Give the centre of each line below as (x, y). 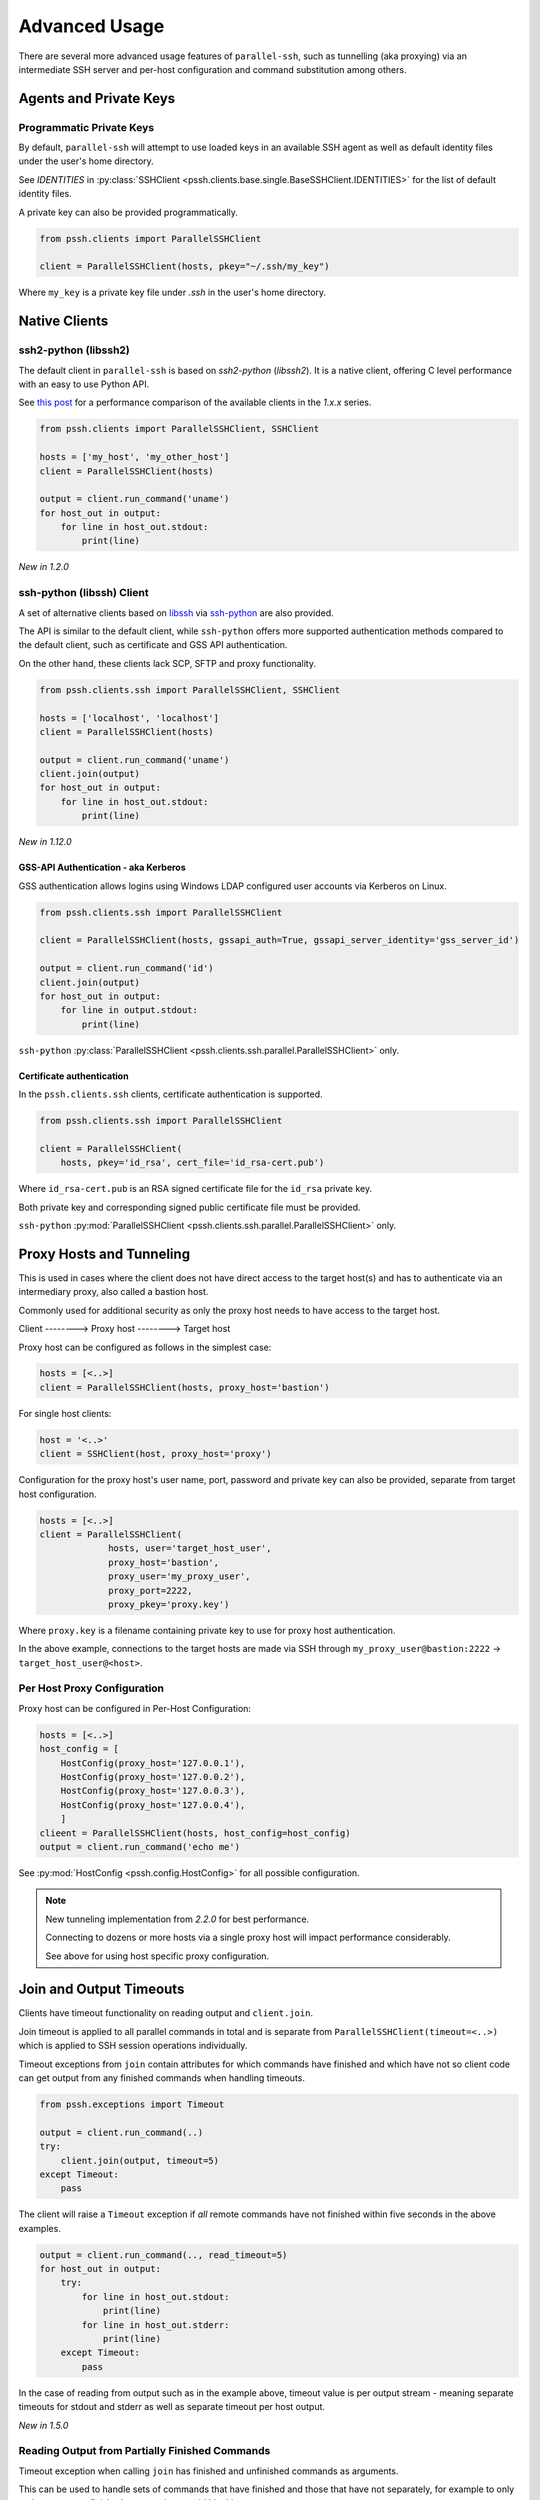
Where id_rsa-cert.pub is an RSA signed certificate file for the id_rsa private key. (195, 1189)
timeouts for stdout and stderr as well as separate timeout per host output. (171, 2407)
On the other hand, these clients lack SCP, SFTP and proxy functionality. (167, 663)
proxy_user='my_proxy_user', (179, 1576)
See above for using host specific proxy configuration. (157, 1956)
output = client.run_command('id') (126, 968)
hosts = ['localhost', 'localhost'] (129, 718)
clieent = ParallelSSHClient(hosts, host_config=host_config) (195, 1833)
